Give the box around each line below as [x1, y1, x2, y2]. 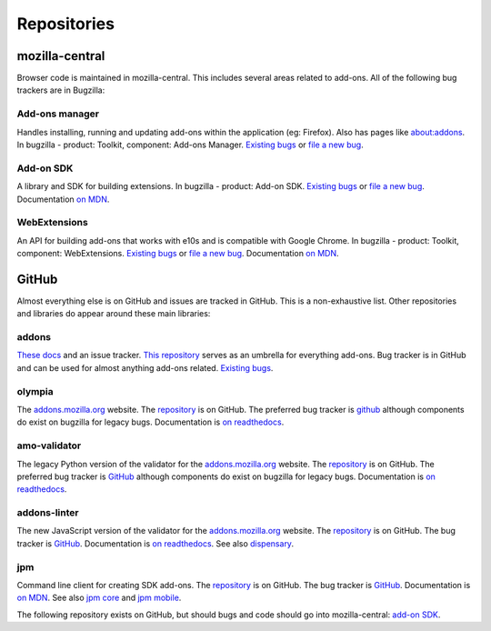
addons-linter [16, 506, 79, 519]
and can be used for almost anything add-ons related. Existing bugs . [16, 362, 274, 373]
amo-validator [16, 439, 82, 452]
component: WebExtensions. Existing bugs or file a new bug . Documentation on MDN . [16, 248, 340, 259]
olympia [16, 385, 54, 397]
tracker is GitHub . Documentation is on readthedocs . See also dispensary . [16, 537, 295, 549]
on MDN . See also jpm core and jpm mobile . [16, 592, 182, 604]
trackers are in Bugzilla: [16, 85, 105, 95]
